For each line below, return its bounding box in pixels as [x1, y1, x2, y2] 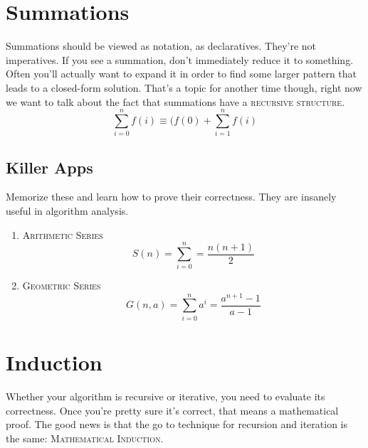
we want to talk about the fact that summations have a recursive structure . [6, 94, 345, 109]
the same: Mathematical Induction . [6, 430, 164, 445]
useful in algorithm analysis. [6, 203, 129, 218]
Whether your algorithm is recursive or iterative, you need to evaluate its [6, 388, 325, 403]
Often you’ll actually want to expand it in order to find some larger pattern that [6, 66, 357, 81]
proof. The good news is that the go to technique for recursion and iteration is [6, 417, 348, 432]
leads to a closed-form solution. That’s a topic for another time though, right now [6, 80, 362, 95]
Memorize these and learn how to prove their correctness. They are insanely [6, 189, 337, 204]
